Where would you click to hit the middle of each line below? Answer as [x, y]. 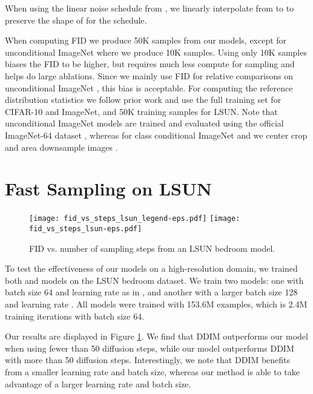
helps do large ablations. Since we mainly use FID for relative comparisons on [149, 75]
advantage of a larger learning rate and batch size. [98, 383]
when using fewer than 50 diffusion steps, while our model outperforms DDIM [150, 348]
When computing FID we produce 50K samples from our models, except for [146, 40]
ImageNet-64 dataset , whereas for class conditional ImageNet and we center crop [156, 135]
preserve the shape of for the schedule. [76, 20]
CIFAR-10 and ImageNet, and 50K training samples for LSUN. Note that [141, 111]
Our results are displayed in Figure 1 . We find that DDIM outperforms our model [156, 336]
